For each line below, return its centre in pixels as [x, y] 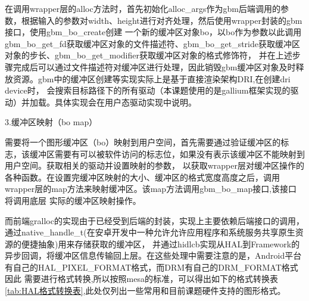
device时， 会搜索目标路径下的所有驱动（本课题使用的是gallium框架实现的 [148, 90]
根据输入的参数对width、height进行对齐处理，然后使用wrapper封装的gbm [162, 20]
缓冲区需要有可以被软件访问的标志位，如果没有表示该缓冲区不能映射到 [167, 153]
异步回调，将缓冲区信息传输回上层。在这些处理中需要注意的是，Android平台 [153, 255]
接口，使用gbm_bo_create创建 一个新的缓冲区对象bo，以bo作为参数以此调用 [153, 32]
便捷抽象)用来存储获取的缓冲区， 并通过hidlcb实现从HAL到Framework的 [160, 243]
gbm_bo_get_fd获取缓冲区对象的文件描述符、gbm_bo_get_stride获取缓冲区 [152, 43]
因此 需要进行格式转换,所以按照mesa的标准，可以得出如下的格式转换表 [141, 279]
